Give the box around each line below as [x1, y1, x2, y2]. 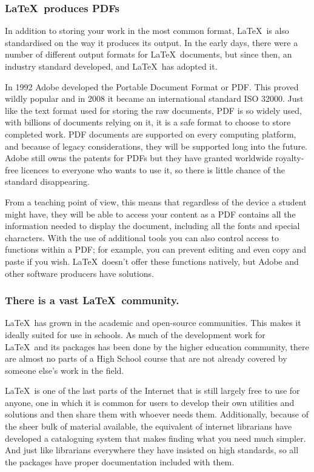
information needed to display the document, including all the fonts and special [5, 219, 300, 232]
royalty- [275, 151, 304, 164]
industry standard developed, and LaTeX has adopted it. [5, 60, 218, 72]
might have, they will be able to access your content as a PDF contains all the [5, 207, 296, 220]
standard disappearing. [5, 175, 90, 188]
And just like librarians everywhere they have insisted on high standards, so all [5, 444, 299, 456]
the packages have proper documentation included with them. [5, 455, 235, 468]
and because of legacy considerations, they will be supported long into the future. [5, 139, 308, 152]
